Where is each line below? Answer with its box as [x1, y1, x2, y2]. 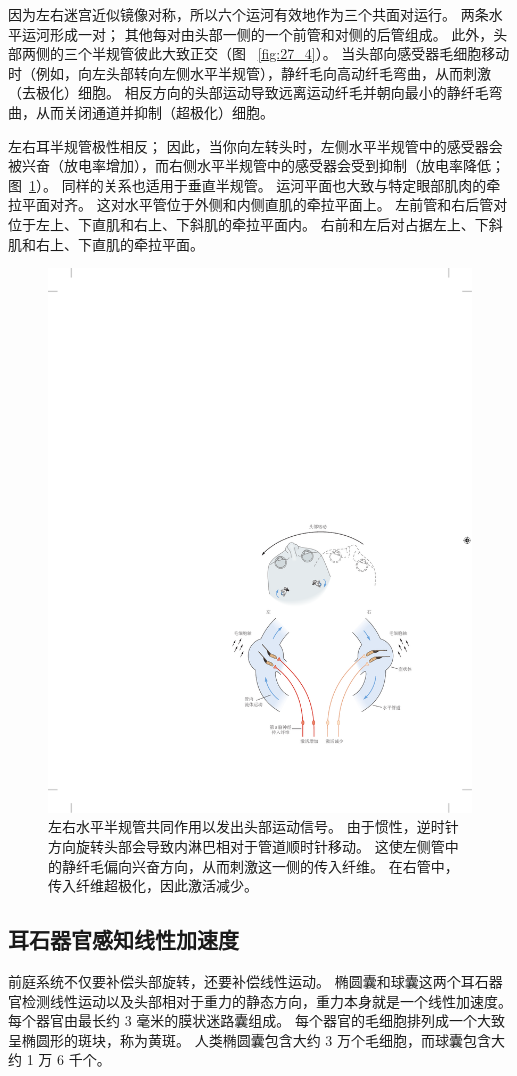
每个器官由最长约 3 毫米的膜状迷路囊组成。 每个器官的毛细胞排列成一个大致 [8, 1010, 505, 1031]
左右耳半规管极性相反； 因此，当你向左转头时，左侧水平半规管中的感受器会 [8, 135, 503, 156]
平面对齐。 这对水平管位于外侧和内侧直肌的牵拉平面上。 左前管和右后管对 [21, 194, 508, 215]
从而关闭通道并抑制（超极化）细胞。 [35, 101, 274, 122]
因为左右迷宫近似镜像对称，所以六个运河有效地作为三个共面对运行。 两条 [8, 4, 489, 24]
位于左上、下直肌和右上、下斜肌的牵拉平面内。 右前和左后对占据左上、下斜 [8, 213, 503, 234]
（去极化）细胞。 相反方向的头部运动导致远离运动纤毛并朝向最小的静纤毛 [8, 82, 489, 103]
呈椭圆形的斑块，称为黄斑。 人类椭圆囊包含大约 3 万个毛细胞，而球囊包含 [8, 1029, 491, 1050]
